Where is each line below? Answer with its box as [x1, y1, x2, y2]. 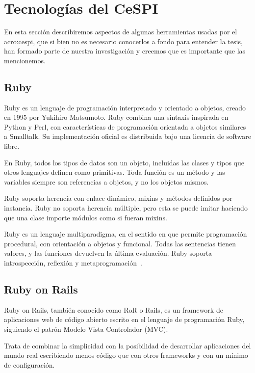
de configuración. [4, 359, 55, 370]
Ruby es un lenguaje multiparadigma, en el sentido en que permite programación [4, 229, 247, 239]
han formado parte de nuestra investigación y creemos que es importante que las [4, 46, 246, 56]
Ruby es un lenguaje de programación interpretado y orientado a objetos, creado [4, 102, 246, 112]
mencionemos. [4, 55, 46, 65]
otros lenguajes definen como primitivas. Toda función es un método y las [4, 167, 225, 177]
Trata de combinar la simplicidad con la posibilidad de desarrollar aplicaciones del [4, 340, 251, 350]
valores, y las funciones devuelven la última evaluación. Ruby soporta [4, 248, 212, 258]
